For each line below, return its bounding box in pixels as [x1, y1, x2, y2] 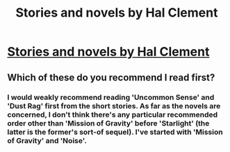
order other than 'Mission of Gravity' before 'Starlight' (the [7, 118, 210, 128]
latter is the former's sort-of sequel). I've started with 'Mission [7, 127, 224, 137]
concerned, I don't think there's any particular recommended [7, 110, 218, 119]
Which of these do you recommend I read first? [7, 71, 215, 83]
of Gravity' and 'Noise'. [7, 135, 87, 145]
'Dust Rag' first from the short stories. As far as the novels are [7, 101, 221, 110]
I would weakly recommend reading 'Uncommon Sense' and [7, 92, 215, 102]
